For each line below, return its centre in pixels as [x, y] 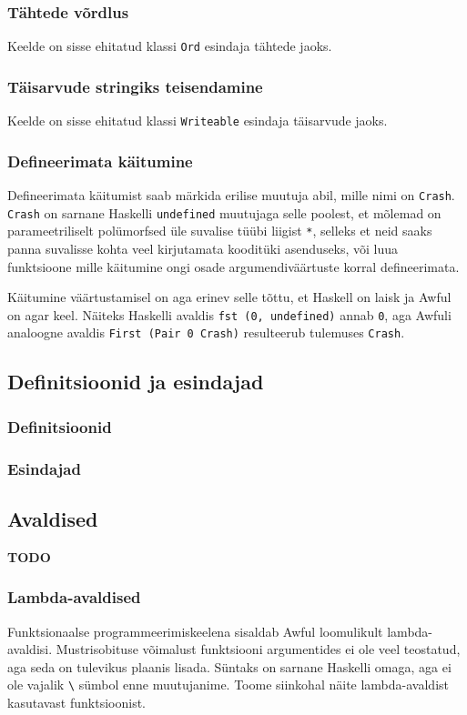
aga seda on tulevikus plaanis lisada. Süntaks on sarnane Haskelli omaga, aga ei [229, 666]
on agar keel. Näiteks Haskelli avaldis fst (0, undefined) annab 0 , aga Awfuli [229, 314]
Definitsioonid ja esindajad [136, 382]
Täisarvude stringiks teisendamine [135, 86]
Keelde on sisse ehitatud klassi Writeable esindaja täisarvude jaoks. [198, 121]
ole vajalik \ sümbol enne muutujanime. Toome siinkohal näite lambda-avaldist [228, 685]
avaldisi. [30, 649]
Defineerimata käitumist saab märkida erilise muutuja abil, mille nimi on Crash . [231, 194]
